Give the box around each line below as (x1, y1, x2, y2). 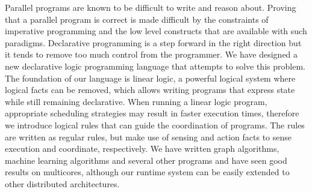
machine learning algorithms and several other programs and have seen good (5, 154, 287, 166)
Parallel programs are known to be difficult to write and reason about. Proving (5, 1, 296, 13)
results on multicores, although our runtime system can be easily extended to (5, 166, 290, 178)
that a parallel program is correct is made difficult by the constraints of (5, 13, 269, 25)
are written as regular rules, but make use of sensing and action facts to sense (5, 130, 292, 143)
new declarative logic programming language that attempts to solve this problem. (5, 59, 305, 72)
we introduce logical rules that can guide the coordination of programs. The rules (5, 118, 305, 131)
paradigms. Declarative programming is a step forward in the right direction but (5, 36, 302, 49)
